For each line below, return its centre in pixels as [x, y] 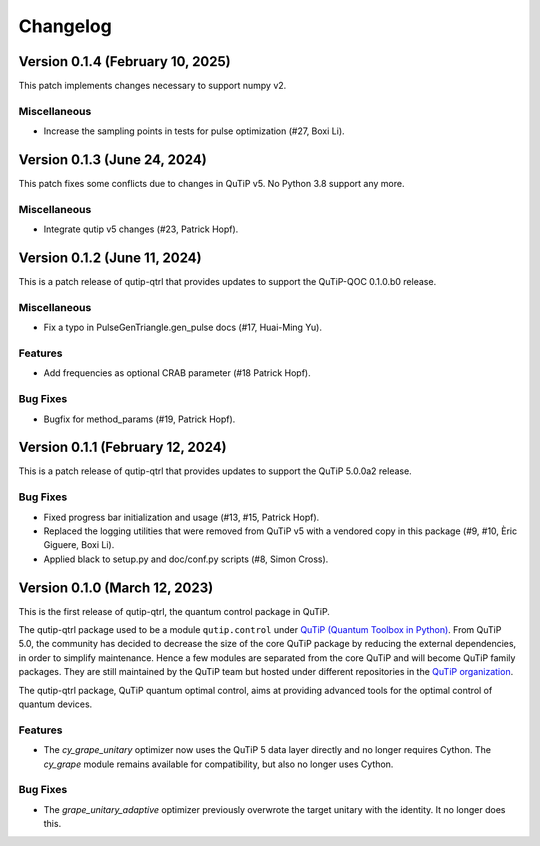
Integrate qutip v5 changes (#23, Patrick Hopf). [141, 229]
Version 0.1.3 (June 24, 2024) [112, 160]
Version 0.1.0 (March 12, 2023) [116, 587]
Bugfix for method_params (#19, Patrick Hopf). [139, 419]
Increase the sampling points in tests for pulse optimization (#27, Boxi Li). [194, 131]
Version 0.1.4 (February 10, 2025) [124, 61]
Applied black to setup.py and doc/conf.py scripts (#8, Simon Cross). [186, 559]
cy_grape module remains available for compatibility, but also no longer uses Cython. [218, 764]
